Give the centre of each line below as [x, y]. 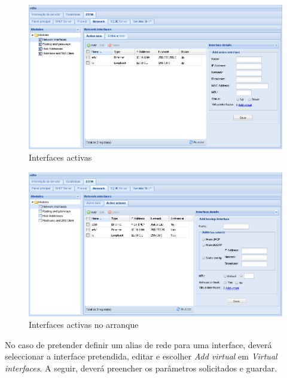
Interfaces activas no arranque [84, 325]
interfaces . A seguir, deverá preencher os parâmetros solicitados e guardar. [141, 368]
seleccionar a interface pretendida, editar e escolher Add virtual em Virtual [141, 356]
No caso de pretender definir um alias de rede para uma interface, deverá [138, 344]
